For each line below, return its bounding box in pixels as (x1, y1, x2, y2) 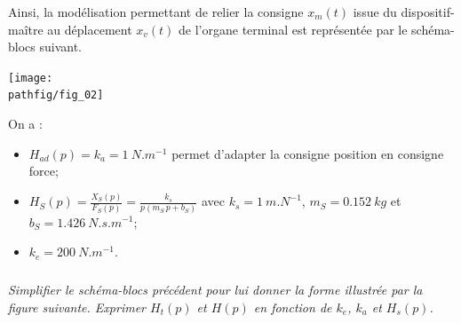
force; (28, 161, 59, 180)
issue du (353, 3, 397, 20)
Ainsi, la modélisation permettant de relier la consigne (8, 3, 304, 20)
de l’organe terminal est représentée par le (179, 20, 408, 38)
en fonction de (253, 297, 332, 316)
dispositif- (401, 3, 455, 20)
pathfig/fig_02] (8, 89, 104, 102)
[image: (8, 71, 53, 84)
